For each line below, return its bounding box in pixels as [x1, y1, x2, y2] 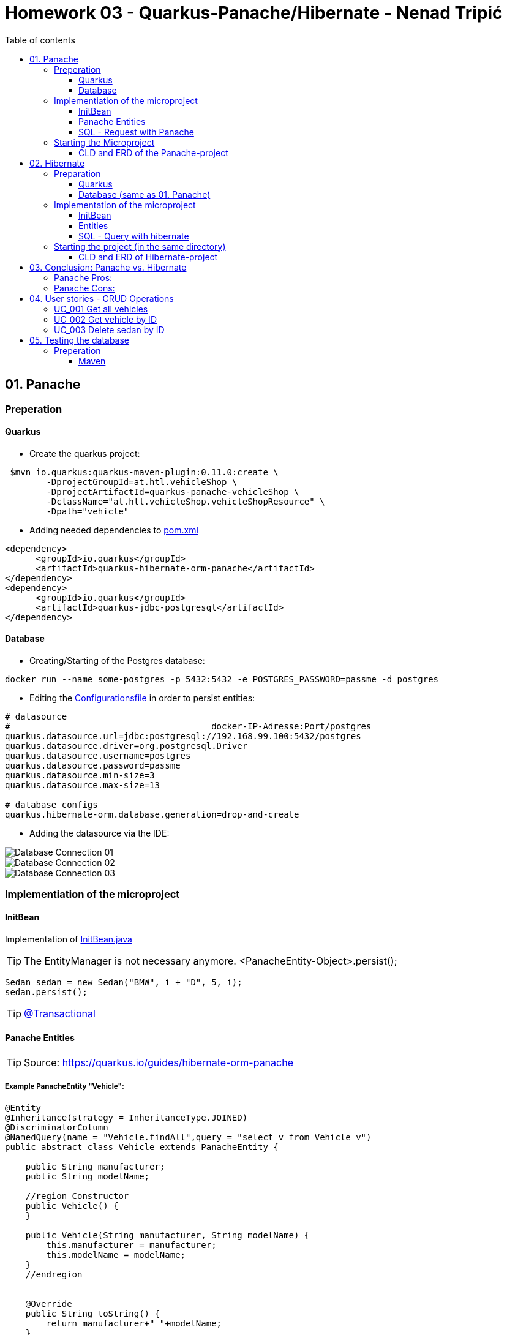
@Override [25, 1298, 72, 1309]
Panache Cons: [54, 282, 115, 293]
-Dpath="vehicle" [46, 506, 129, 516]
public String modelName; [25, 1171, 150, 1181]
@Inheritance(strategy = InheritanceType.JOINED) [5, 1112, 248, 1123]
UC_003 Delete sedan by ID [54, 324, 165, 335]
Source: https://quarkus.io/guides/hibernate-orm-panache [24, 1056, 293, 1069]
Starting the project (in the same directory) [54, 241, 226, 252]
